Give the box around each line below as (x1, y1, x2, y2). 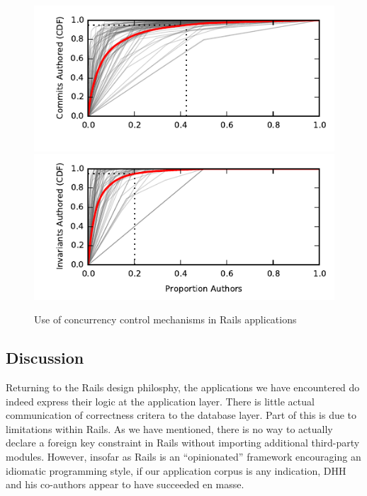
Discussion (6, 347, 84, 369)
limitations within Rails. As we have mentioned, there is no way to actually (6, 421, 333, 436)
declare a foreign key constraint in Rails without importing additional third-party (6, 435, 360, 450)
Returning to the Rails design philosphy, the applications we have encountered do (6, 380, 360, 395)
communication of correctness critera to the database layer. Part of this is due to (6, 408, 357, 422)
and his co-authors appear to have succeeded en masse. (6, 477, 244, 492)
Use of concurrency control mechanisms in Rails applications (34, 312, 297, 327)
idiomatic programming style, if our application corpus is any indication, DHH (6, 463, 346, 478)
